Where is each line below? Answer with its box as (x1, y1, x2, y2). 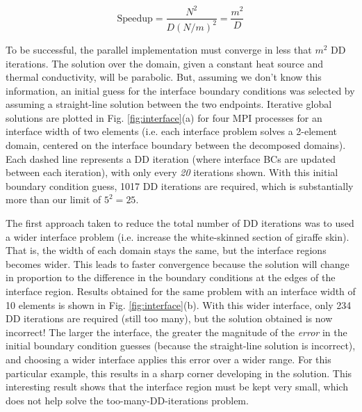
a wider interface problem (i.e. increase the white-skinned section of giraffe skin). (6, 229, 349, 244)
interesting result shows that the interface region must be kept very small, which (6, 379, 348, 394)
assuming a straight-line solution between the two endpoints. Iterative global (6, 97, 332, 111)
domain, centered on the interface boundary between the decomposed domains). (6, 138, 346, 152)
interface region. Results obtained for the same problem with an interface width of (6, 284, 356, 298)
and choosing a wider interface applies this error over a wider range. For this (6, 351, 331, 366)
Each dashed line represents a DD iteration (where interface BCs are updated (6, 151, 336, 166)
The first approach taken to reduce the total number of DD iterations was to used (6, 216, 354, 230)
